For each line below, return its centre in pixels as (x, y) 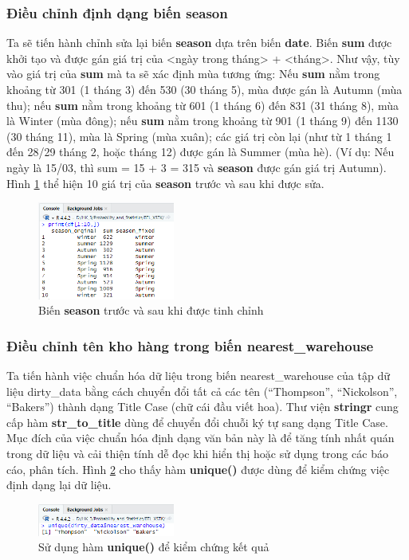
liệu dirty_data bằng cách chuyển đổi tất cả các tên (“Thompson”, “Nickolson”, (202, 391)
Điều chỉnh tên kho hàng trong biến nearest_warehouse (190, 345)
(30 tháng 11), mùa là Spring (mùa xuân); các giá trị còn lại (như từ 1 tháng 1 (199, 136)
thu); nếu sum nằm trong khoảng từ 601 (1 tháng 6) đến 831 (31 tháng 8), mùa (203, 105)
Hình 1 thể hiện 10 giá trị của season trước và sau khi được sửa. (165, 183)
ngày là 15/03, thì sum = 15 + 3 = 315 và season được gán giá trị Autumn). (197, 167)
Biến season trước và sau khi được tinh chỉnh (151, 310)
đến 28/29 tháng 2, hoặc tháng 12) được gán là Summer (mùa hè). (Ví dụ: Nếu (201, 152)
